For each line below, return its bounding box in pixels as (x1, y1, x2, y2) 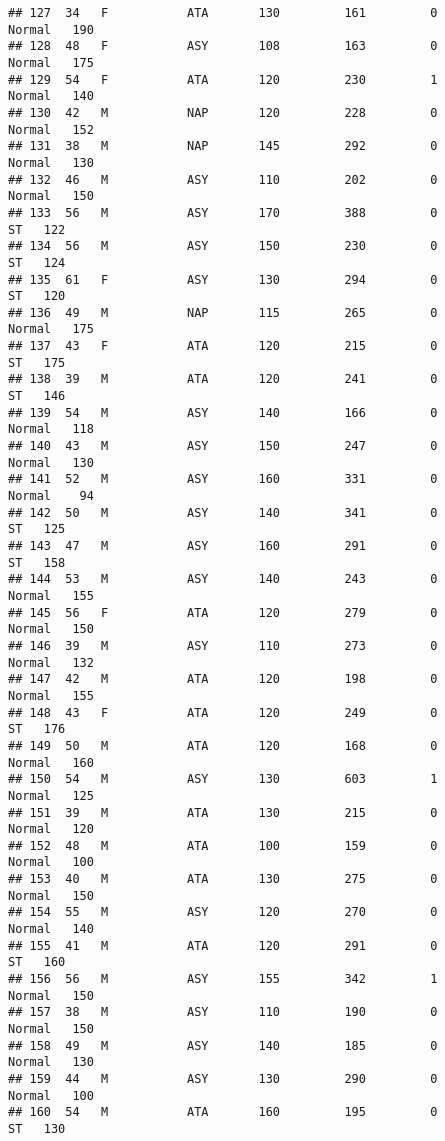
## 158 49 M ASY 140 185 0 (8, 1038, 438, 1053)
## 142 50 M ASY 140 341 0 (8, 505, 438, 520)
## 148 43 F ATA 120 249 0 (8, 705, 438, 720)
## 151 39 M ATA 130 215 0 (8, 805, 438, 820)
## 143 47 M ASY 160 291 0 (8, 539, 438, 553)
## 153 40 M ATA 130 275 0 (8, 872, 438, 887)
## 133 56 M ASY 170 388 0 (8, 205, 438, 220)
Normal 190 (8, 22, 94, 37)
